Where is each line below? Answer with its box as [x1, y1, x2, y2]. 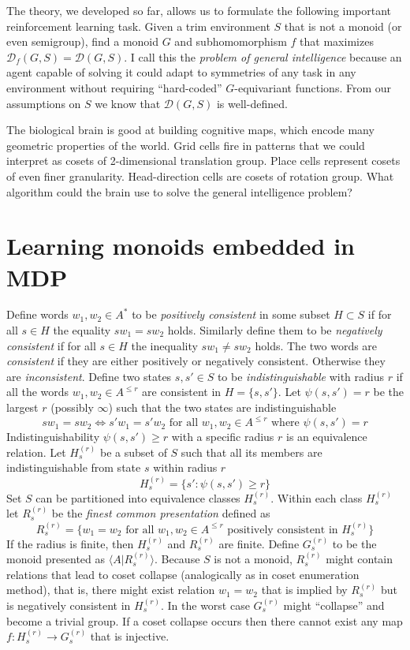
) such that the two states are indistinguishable [108, 399, 337, 415]
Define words [6, 306, 69, 323]
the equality [53, 322, 111, 338]
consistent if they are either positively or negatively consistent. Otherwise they [6, 353, 386, 369]
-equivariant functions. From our [234, 79, 392, 95]
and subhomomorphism [174, 33, 287, 50]
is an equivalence [286, 428, 367, 445]
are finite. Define [218, 535, 300, 551]
